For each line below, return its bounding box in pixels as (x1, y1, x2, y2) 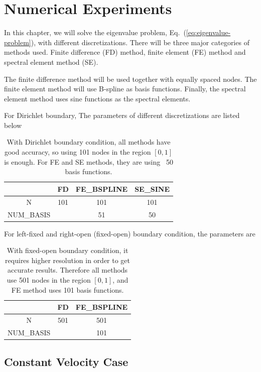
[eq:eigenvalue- (186, 27, 231, 38)
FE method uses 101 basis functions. (11, 284, 124, 295)
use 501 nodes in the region (7, 275, 91, 285)
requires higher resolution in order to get (5, 255, 130, 265)
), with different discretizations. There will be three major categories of (31, 37, 249, 47)
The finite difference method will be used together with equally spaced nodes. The (4, 73, 257, 84)
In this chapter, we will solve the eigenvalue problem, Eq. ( (4, 27, 186, 38)
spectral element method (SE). (4, 56, 98, 67)
